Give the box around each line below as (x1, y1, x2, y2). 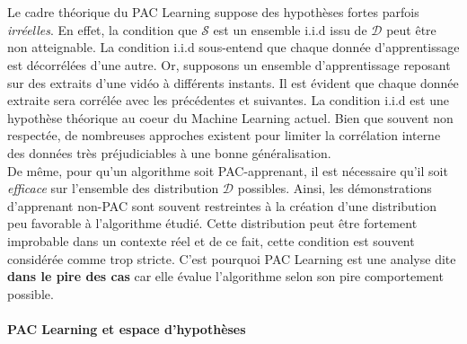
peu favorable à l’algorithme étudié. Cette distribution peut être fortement (7, 214, 418, 233)
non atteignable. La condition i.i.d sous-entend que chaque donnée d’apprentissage (7, 38, 460, 57)
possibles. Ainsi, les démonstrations (237, 179, 432, 198)
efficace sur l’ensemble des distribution (7, 179, 219, 198)
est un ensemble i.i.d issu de (213, 20, 367, 39)
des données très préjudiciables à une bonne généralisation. (7, 143, 331, 162)
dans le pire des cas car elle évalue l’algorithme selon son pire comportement (7, 267, 444, 286)
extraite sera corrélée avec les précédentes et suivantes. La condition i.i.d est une (7, 91, 449, 110)
